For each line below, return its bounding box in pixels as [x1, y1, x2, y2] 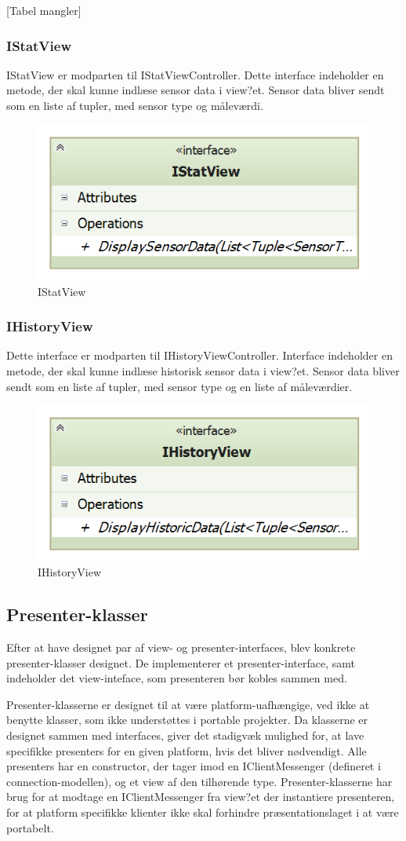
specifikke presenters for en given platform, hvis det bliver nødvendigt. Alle [6, 742, 367, 759]
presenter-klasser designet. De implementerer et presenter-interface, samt [6, 654, 356, 671]
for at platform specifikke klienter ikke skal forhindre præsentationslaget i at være [6, 803, 399, 820]
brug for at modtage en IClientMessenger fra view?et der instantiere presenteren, [6, 788, 395, 805]
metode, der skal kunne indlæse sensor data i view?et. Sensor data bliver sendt [6, 82, 385, 98]
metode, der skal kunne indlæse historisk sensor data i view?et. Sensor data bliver [6, 363, 400, 378]
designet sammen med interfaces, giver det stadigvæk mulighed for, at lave [6, 726, 364, 743]
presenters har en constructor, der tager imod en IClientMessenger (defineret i [6, 758, 381, 774]
